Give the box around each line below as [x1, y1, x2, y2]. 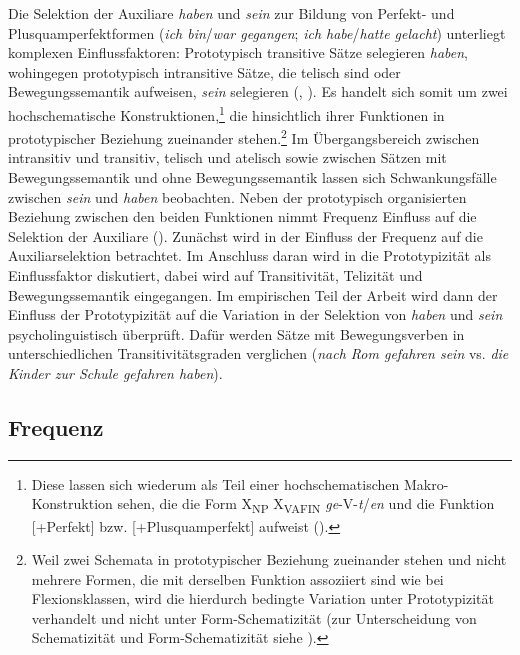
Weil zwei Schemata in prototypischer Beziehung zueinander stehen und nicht [31, 549, 507, 570]
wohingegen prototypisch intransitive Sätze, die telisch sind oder [8, 61, 401, 82]
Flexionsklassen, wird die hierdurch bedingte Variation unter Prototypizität [31, 588, 494, 609]
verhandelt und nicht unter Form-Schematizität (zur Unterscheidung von [31, 607, 477, 628]
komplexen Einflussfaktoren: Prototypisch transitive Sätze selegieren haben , [8, 42, 468, 63]
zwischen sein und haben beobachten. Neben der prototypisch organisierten [8, 186, 467, 207]
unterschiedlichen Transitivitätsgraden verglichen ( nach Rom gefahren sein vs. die [8, 343, 509, 364]
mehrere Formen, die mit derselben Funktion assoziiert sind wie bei [31, 568, 444, 589]
